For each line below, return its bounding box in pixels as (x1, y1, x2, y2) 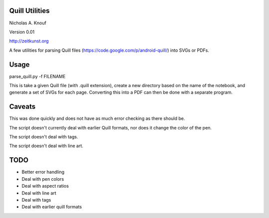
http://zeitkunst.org (9, 38, 49, 44)
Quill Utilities (9, 6, 50, 15)
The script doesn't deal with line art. (9, 143, 84, 149)
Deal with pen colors (21, 176, 64, 182)
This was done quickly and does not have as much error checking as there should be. (9, 115, 185, 121)
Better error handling (21, 169, 65, 175)
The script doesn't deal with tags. (9, 134, 78, 140)
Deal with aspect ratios (21, 183, 69, 189)
